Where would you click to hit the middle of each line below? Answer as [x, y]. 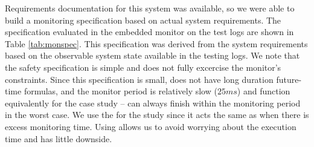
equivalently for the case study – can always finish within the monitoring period [153, 103]
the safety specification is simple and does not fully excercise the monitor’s [143, 67]
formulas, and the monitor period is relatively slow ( [120, 91]
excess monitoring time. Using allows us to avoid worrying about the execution [151, 126]
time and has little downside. [59, 138]
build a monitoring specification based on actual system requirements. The [143, 20]
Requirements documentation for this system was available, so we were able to [150, 8]
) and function [264, 91]
